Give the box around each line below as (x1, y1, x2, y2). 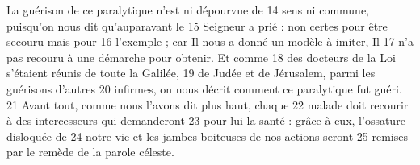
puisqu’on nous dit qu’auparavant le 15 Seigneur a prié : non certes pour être (6, 17, 388, 34)
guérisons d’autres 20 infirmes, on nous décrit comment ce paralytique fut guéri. (6, 80, 402, 97)
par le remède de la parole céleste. (6, 143, 174, 160)
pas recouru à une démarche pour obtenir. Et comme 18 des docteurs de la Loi (6, 48, 396, 65)
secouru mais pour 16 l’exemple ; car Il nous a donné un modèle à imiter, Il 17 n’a (6, 33, 414, 50)
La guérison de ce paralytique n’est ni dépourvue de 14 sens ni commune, (6, 2, 369, 18)
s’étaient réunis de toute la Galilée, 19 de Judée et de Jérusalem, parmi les (6, 64, 376, 81)
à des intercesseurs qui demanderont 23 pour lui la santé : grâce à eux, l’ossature (6, 112, 405, 129)
